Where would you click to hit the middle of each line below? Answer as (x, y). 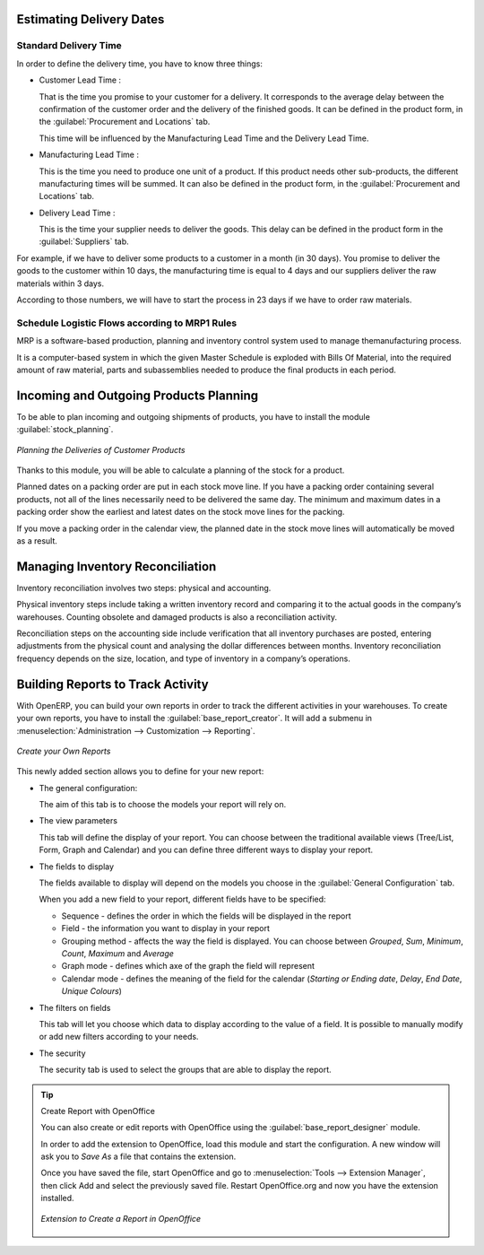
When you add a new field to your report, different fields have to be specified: (182, 899)
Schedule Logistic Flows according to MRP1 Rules (127, 323)
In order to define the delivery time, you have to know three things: (140, 64)
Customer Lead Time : (80, 80)
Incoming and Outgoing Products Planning (138, 395)
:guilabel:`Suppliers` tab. (84, 241)
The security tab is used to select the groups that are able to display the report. (185, 1070)
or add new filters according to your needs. (119, 1037)
